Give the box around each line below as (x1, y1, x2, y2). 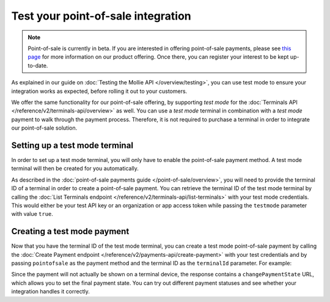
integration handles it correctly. (11, 288, 90, 295)
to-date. (28, 62, 48, 69)
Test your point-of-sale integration (11, 9, 192, 23)
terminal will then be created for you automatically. (11, 165, 139, 172)
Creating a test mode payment (11, 226, 130, 237)
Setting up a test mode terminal (11, 140, 134, 150)
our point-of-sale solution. (11, 124, 78, 131)
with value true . (11, 210, 53, 218)
